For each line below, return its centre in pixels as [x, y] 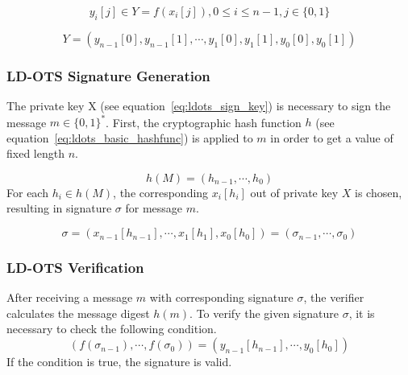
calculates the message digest [78, 313]
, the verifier [334, 297]
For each [27, 192]
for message [154, 208]
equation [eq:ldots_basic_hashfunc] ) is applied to [130, 137]
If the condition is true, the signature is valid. [119, 362]
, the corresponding [161, 192]
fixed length [35, 153]
